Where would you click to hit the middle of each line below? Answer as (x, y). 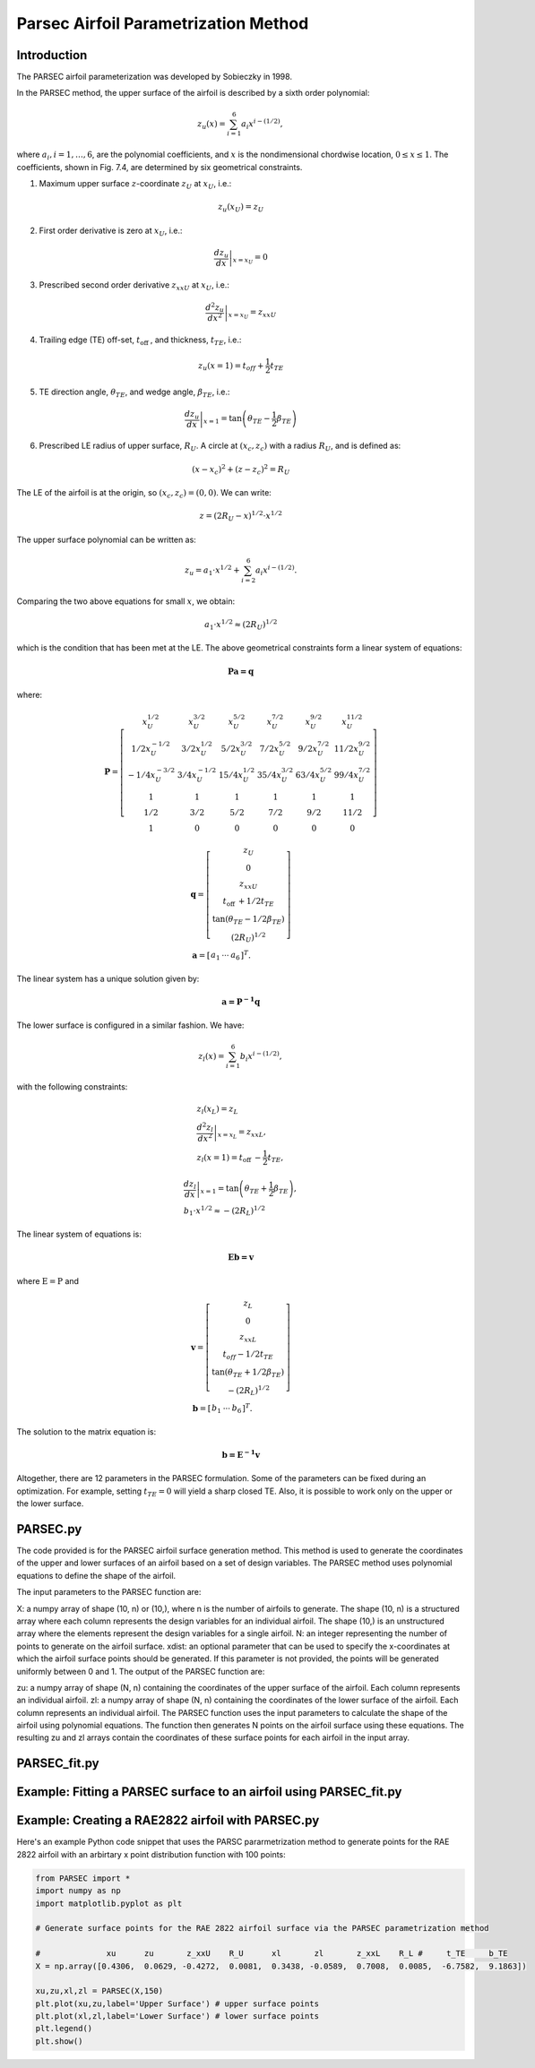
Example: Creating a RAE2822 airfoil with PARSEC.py (168, 1820)
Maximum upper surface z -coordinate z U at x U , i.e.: (135, 185)
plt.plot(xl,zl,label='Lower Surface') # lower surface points (177, 2016)
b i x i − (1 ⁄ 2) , (261, 1056)
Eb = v (241, 1258)
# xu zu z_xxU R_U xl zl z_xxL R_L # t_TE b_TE (272, 1954)
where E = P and (48, 1280)
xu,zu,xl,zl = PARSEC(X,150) (99, 1991)
